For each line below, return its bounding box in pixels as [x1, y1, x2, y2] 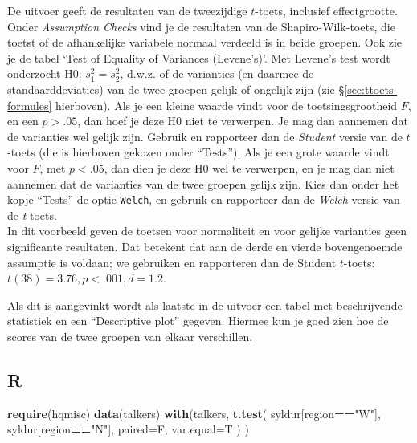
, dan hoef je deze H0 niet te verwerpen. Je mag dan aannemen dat [77, 112, 408, 129]
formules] [7, 96, 52, 113]
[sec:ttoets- [344, 80, 398, 97]
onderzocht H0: [7, 65, 82, 82]
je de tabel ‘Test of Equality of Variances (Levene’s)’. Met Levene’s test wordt [7, 49, 390, 66]
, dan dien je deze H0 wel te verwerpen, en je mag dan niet [104, 159, 395, 176]
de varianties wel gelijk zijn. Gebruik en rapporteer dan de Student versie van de [7, 128, 403, 144]
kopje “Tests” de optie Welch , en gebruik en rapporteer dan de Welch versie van [7, 191, 400, 208]
